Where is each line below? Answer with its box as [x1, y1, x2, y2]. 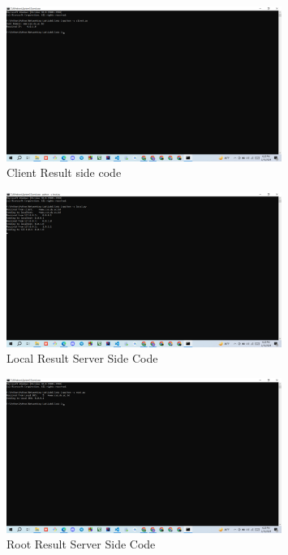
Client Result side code [6, 164, 122, 181]
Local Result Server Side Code [6, 350, 158, 367]
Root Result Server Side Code [6, 536, 156, 553]
